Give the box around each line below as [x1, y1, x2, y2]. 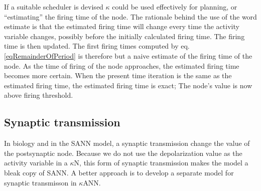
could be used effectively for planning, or [112, 2, 237, 12]
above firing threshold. [4, 90, 73, 100]
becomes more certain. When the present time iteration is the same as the [4, 70, 232, 81]
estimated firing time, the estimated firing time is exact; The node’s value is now [4, 80, 252, 90]
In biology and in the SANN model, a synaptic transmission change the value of [4, 138, 250, 148]
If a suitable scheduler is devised [4, 2, 103, 12]
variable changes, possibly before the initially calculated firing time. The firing [4, 31, 245, 41]
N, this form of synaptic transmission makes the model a [74, 157, 248, 168]
